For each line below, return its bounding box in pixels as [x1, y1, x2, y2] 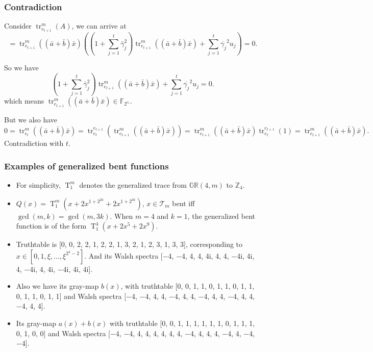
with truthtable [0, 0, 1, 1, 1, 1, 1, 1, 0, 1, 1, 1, [109, 318, 255, 329]
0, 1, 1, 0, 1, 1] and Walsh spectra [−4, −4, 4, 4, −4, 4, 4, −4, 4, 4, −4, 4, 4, [16, 290, 255, 301]
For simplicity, [16, 179, 61, 190]
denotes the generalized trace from [79, 179, 187, 190]
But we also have [4, 114, 58, 124]
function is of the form [16, 220, 87, 231]
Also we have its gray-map [16, 281, 99, 291]
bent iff [172, 197, 195, 208]
